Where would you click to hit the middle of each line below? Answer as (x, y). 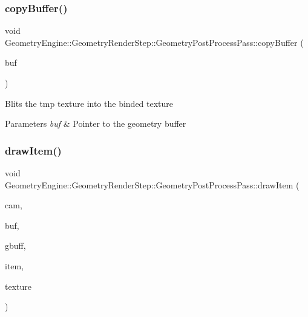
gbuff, (15, 245)
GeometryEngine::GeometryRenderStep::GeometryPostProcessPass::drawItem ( (152, 184)
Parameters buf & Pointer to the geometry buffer (96, 123)
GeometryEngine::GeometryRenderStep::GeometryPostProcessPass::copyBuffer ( (154, 42)
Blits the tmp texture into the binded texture (89, 103)
